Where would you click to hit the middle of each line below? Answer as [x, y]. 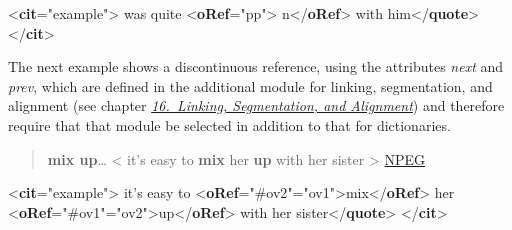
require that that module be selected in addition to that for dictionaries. [229, 124]
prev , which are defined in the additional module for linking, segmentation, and [250, 85]
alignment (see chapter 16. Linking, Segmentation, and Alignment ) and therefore [256, 105]
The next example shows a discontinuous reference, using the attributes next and [256, 66]
